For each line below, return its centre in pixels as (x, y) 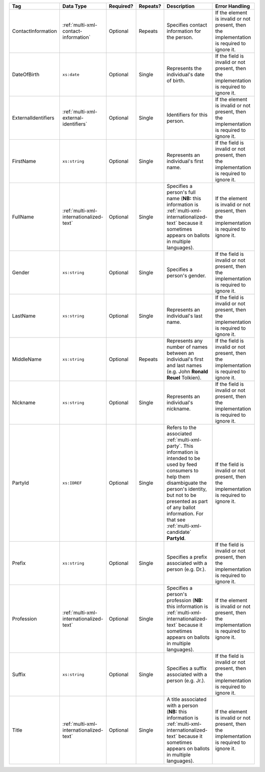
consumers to (183, 471)
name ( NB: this (184, 198)
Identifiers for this (187, 115)
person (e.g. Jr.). (186, 680)
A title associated (186, 699)
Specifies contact (187, 25)
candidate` (179, 532)
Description (181, 6)
